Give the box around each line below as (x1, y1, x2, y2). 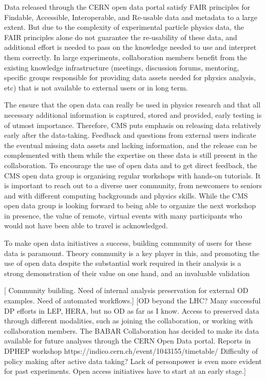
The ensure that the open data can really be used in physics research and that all (4, 99, 261, 110)
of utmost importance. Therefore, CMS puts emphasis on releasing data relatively (4, 119, 261, 130)
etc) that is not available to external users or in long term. (4, 82, 188, 93)
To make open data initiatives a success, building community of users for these (4, 238, 252, 248)
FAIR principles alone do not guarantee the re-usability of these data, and (4, 31, 237, 42)
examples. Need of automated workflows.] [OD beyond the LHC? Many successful (4, 295, 261, 306)
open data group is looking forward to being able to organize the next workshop (4, 200, 256, 211)
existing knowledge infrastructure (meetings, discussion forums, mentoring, (4, 62, 239, 73)
